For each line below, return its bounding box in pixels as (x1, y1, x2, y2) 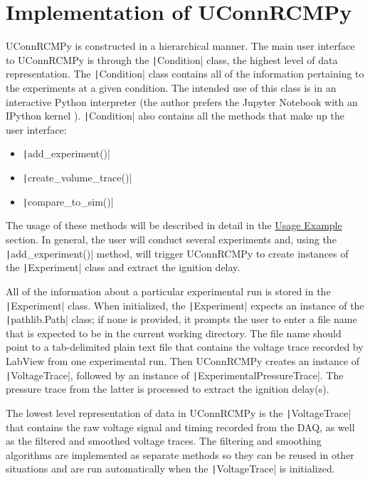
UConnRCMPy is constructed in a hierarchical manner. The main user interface (6, 38, 355, 53)
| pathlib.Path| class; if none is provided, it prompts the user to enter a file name (6, 312, 357, 327)
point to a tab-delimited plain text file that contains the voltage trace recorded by (6, 339, 364, 354)
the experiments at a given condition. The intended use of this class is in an (6, 80, 337, 95)
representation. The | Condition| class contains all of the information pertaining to (6, 66, 364, 81)
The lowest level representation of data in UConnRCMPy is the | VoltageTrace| (6, 405, 351, 420)
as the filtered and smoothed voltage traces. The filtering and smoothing (6, 433, 322, 448)
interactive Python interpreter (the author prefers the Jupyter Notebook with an (6, 94, 358, 109)
